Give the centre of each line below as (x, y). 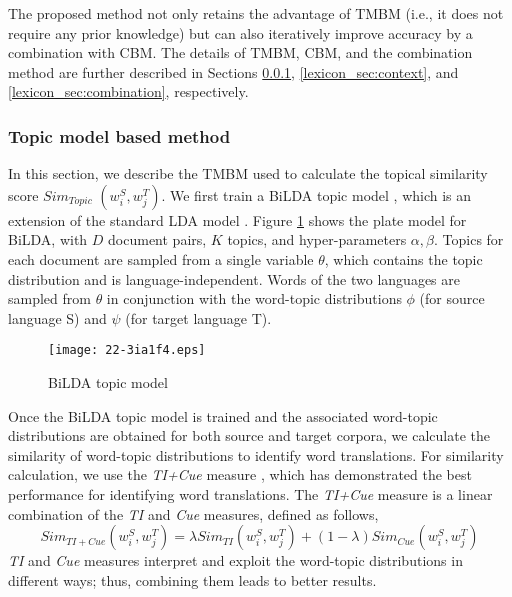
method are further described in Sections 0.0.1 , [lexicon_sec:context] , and (233, 71)
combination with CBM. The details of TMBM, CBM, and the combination (240, 52)
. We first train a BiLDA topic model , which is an (316, 194)
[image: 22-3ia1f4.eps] (127, 350)
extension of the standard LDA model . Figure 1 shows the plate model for (237, 219)
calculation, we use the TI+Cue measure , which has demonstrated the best (240, 474)
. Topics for (469, 239)
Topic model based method (119, 135)
